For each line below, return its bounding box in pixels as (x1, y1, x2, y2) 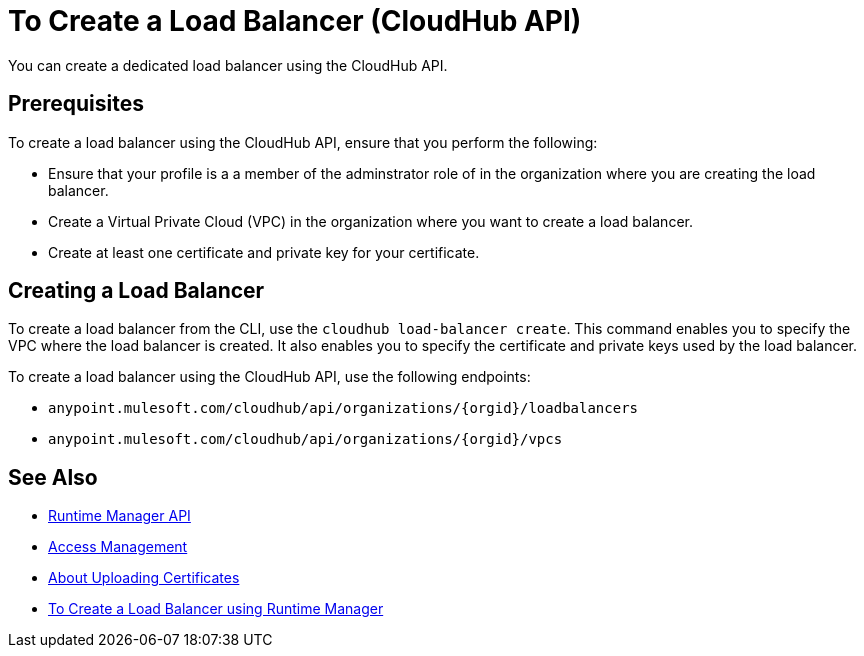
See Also (8, 464, 98, 490)
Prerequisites (8, 91, 144, 117)
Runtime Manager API (48, 507, 191, 525)
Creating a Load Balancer (8, 278, 265, 304)
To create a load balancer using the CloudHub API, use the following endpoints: (8, 368, 531, 386)
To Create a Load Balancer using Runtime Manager (48, 600, 384, 618)
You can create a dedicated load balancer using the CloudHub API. (8, 56, 448, 74)
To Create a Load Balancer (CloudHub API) (8, 4, 582, 38)
